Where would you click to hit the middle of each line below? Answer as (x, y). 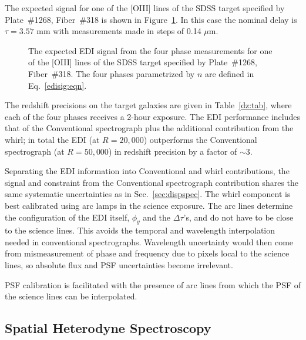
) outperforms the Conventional (200, 139)
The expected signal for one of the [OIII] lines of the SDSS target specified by (145, 8)
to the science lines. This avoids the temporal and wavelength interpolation (140, 230)
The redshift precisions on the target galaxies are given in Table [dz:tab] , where (148, 105)
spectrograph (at (35, 151)
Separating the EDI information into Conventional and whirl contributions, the (147, 171)
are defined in (229, 73)
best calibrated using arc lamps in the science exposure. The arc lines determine (149, 205)
